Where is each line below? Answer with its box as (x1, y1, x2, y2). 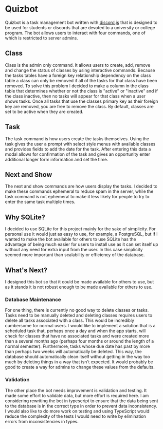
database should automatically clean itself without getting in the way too (5, 354, 150, 360)
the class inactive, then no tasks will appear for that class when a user (5, 93, 146, 99)
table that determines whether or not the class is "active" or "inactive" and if (5, 88, 158, 93)
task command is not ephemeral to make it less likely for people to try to (5, 194, 150, 200)
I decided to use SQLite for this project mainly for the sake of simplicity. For (5, 226, 156, 232)
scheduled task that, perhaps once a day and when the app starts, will (5, 328, 146, 334)
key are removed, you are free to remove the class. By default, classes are (5, 103, 154, 109)
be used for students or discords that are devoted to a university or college (5, 24, 156, 30)
